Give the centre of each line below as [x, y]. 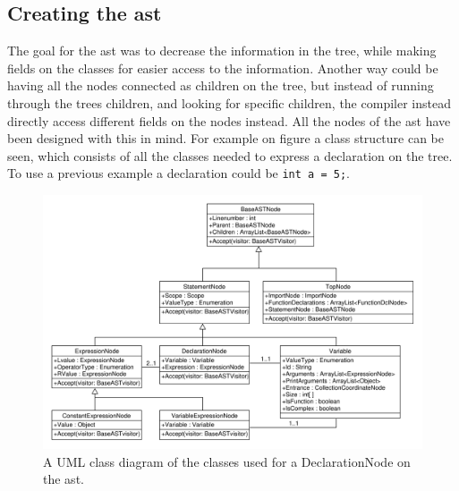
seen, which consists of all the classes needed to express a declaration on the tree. [230, 155]
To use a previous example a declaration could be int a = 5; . [178, 173]
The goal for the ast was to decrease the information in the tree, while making [222, 51]
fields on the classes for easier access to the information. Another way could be [223, 68]
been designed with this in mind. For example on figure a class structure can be [226, 138]
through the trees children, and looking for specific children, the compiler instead [229, 102]
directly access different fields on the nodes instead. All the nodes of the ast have [229, 120]
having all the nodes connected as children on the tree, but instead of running [221, 85]
